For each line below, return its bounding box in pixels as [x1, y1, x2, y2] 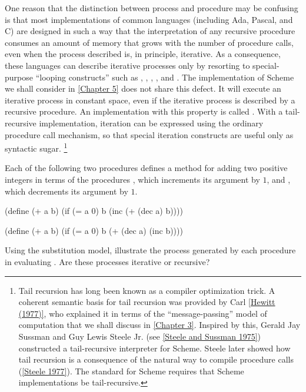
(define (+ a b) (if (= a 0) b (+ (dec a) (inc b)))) [5, 224, 183, 236]
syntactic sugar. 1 [5, 140, 68, 154]
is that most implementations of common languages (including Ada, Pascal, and [5, 13, 293, 25]
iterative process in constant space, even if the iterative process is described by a [5, 93, 295, 106]
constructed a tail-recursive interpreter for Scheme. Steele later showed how [18, 341, 291, 354]
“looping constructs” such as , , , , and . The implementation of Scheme [35, 71, 294, 83]
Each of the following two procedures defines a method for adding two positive [5, 162, 288, 174]
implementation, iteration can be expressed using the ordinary [39, 116, 264, 129]
